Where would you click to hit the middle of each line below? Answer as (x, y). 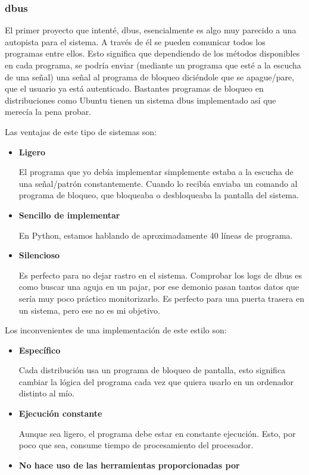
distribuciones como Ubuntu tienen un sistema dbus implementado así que (141, 100)
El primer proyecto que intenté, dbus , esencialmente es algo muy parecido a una (151, 30)
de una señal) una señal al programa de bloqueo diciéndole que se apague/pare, (150, 76)
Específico (40, 350)
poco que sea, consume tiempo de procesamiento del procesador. (136, 445)
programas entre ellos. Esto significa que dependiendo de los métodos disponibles (152, 53)
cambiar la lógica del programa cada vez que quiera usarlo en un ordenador (156, 381)
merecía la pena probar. (48, 112)
